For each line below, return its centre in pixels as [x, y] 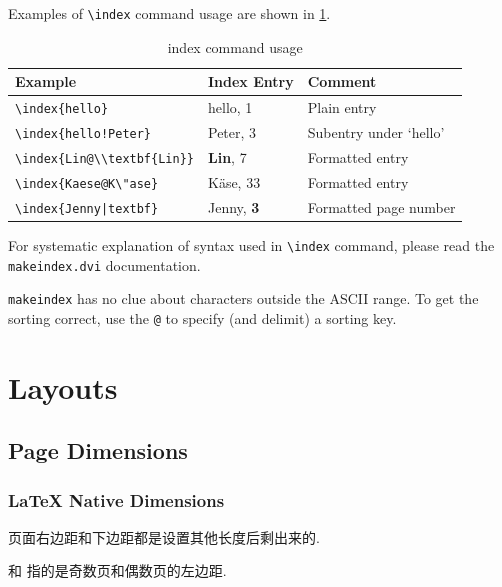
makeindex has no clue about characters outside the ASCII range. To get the [243, 298]
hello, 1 [230, 107]
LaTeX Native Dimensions [116, 499]
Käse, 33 [234, 181]
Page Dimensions [98, 450]
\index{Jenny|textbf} [87, 208]
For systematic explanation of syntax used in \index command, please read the [251, 244]
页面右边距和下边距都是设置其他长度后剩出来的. [164, 536]
